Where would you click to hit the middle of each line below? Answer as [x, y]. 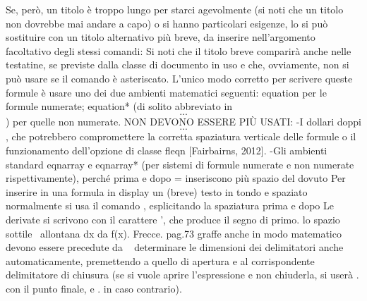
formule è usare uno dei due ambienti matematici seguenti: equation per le [166, 92]
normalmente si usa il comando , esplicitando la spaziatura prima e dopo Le [170, 205]
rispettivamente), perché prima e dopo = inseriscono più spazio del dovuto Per [176, 178]
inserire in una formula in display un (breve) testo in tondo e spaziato [157, 191]
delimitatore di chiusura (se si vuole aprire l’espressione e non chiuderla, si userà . [182, 275]
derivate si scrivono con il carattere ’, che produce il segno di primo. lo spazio [173, 219]
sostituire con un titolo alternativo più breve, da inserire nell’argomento [161, 37]
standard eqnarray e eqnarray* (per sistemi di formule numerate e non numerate [180, 164]
